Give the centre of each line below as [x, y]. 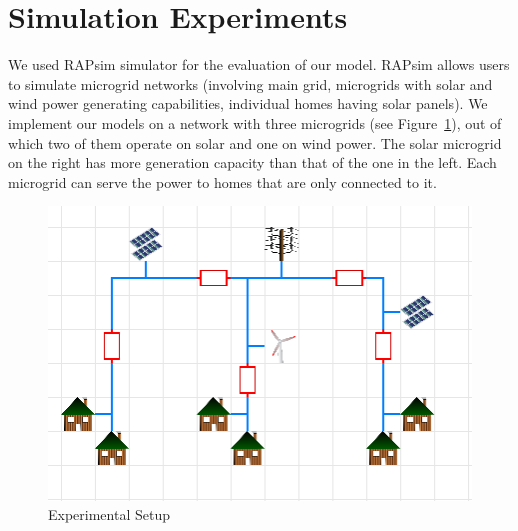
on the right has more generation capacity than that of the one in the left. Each [252, 162]
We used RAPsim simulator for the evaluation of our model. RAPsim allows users [259, 64]
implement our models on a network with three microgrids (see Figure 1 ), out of [255, 122]
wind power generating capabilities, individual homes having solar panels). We [248, 103]
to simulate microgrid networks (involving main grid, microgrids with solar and [250, 83]
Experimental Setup [109, 514]
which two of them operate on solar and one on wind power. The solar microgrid [255, 142]
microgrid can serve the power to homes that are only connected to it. [222, 181]
